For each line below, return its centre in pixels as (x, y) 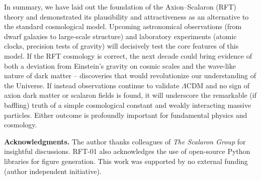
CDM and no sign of (218, 85)
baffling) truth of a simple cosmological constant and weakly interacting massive (128, 105)
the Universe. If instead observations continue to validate (92, 85)
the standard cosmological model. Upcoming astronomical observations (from (123, 26)
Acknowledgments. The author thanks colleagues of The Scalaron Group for (125, 141)
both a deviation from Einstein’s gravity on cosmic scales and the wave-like (120, 65)
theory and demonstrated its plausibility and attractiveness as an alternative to (126, 16)
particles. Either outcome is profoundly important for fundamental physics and (126, 115)
